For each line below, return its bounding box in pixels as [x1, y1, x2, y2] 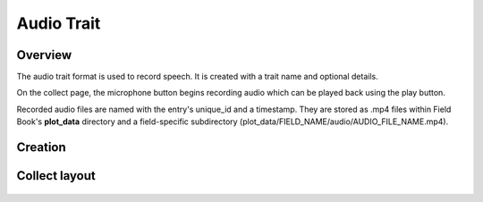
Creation [16, 139, 66, 156]
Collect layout [16, 168, 96, 183]
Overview [16, 47, 72, 63]
